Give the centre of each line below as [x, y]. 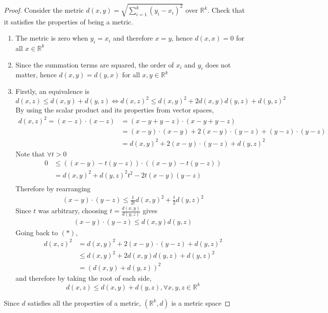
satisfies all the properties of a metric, [84, 302]
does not [218, 64]
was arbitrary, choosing [73, 211]
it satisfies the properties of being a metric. [69, 21]
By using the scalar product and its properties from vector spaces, [115, 110]
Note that [30, 153]
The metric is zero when [52, 38]
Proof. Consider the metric [44, 10]
